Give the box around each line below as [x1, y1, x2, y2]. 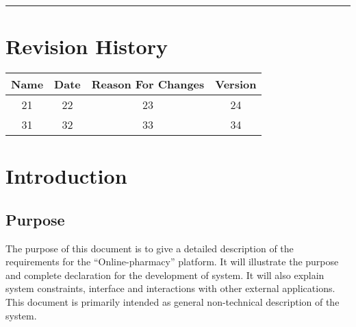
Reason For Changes [91, 76, 205, 93]
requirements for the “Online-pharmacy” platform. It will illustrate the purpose [5, 254, 339, 269]
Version [215, 76, 257, 93]
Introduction [5, 162, 127, 190]
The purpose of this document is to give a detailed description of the [5, 241, 294, 255]
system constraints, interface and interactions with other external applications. [5, 281, 335, 295]
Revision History [5, 32, 168, 60]
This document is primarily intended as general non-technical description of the [5, 295, 340, 309]
